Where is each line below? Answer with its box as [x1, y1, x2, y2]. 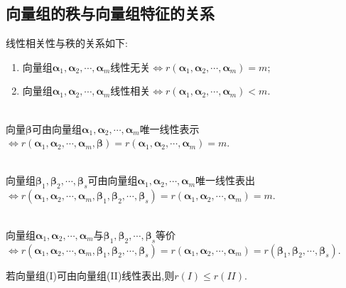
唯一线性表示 [139, 121, 200, 136]
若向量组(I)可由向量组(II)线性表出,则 [6, 267, 175, 282]
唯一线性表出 [195, 173, 256, 188]
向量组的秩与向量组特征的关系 [6, 2, 215, 24]
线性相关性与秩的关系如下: [6, 36, 128, 50]
